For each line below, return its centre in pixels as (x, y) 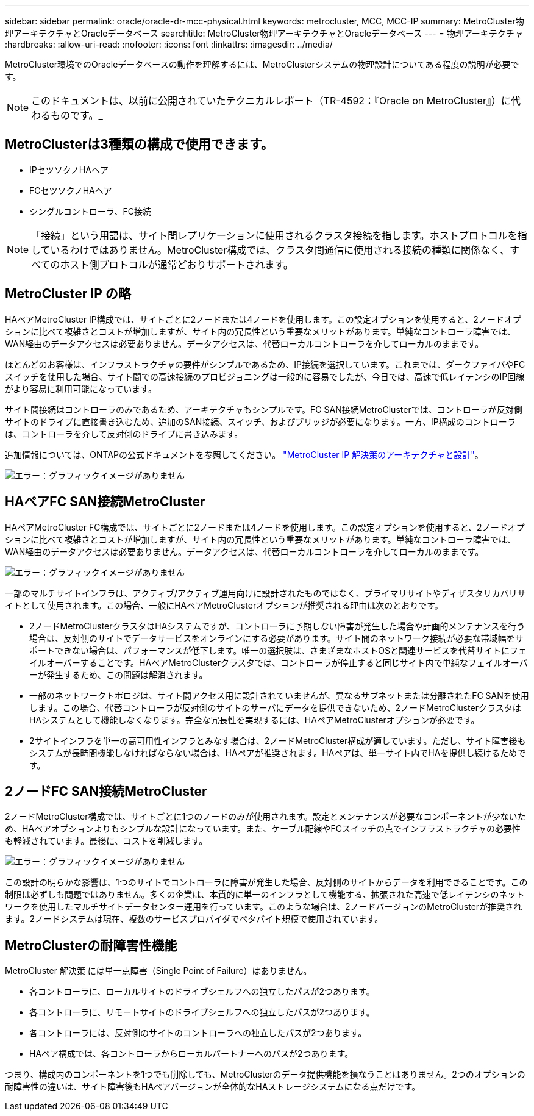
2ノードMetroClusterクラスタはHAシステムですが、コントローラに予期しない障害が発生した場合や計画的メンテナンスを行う (277, 626)
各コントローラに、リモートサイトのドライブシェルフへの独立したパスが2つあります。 (202, 1012)
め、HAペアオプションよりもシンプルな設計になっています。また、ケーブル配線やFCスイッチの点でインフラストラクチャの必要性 (263, 829)
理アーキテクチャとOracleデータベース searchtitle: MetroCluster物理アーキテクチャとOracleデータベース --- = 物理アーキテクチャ (264, 33)
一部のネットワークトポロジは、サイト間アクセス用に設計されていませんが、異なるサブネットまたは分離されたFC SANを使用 (279, 695)
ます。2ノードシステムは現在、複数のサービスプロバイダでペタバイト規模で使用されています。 (194, 919)
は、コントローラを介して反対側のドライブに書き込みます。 (124, 434)
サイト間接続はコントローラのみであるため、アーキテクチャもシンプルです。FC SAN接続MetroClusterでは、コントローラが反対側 (264, 409)
